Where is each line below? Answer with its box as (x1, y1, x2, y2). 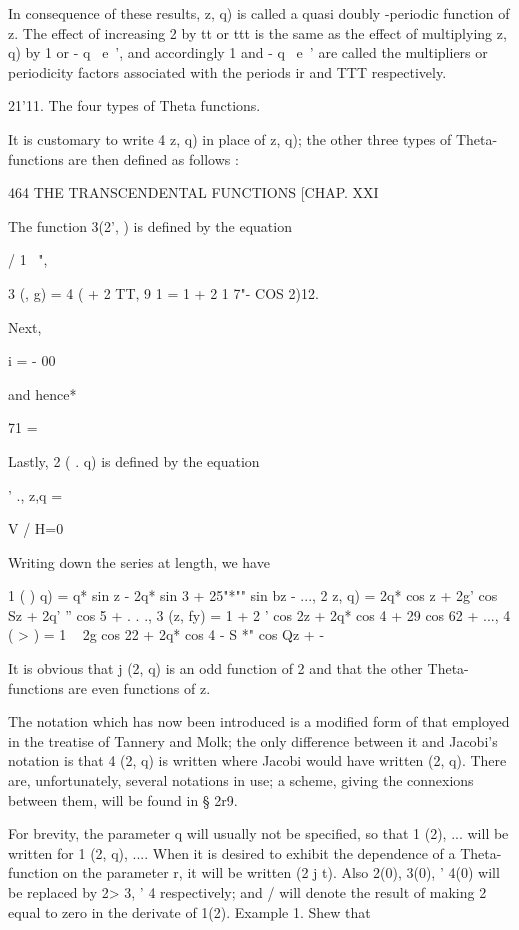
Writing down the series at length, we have (8, 551, 270, 572)
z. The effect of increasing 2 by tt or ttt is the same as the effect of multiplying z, (8, 22, 507, 43)
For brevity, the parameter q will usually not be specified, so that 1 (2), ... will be (8, 823, 509, 844)
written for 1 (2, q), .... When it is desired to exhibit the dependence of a (8, 842, 456, 863)
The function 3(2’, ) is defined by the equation (8, 215, 292, 236)
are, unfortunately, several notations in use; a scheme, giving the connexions (8, 770, 474, 791)
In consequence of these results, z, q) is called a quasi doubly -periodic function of (8, 3, 510, 23)
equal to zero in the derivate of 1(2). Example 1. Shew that (8, 901, 371, 922)
